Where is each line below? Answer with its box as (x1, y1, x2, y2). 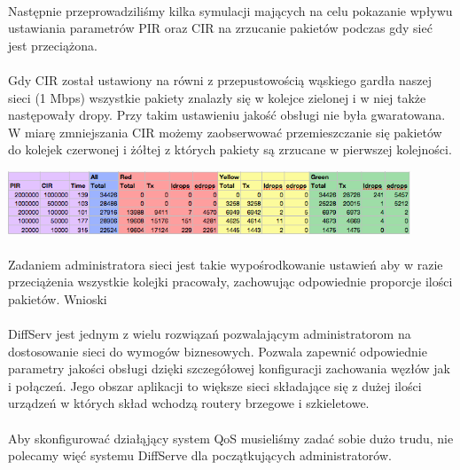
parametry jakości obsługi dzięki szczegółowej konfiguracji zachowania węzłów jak (8, 359, 450, 378)
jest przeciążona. (8, 35, 97, 54)
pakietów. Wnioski (8, 289, 107, 308)
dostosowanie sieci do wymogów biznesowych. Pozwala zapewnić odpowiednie (8, 341, 427, 360)
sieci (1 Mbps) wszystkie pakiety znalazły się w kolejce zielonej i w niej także (8, 88, 426, 106)
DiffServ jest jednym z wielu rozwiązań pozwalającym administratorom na (8, 324, 411, 342)
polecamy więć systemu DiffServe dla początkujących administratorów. (8, 446, 392, 465)
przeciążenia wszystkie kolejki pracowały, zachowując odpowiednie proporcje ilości (8, 272, 453, 291)
